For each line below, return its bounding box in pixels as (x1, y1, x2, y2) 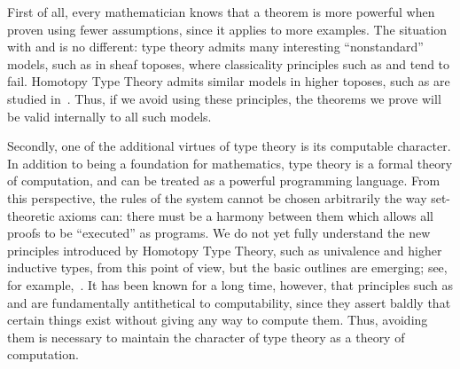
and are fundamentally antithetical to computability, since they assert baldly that (7, 293, 451, 311)
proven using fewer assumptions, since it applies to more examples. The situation (7, 20, 448, 38)
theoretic (7, 206, 55, 224)
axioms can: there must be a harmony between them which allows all (58, 206, 433, 224)
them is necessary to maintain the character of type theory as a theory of (7, 327, 405, 346)
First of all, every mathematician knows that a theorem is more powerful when (7, 3, 435, 20)
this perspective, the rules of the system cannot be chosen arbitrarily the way (7, 188, 427, 207)
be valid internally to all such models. (7, 106, 212, 125)
